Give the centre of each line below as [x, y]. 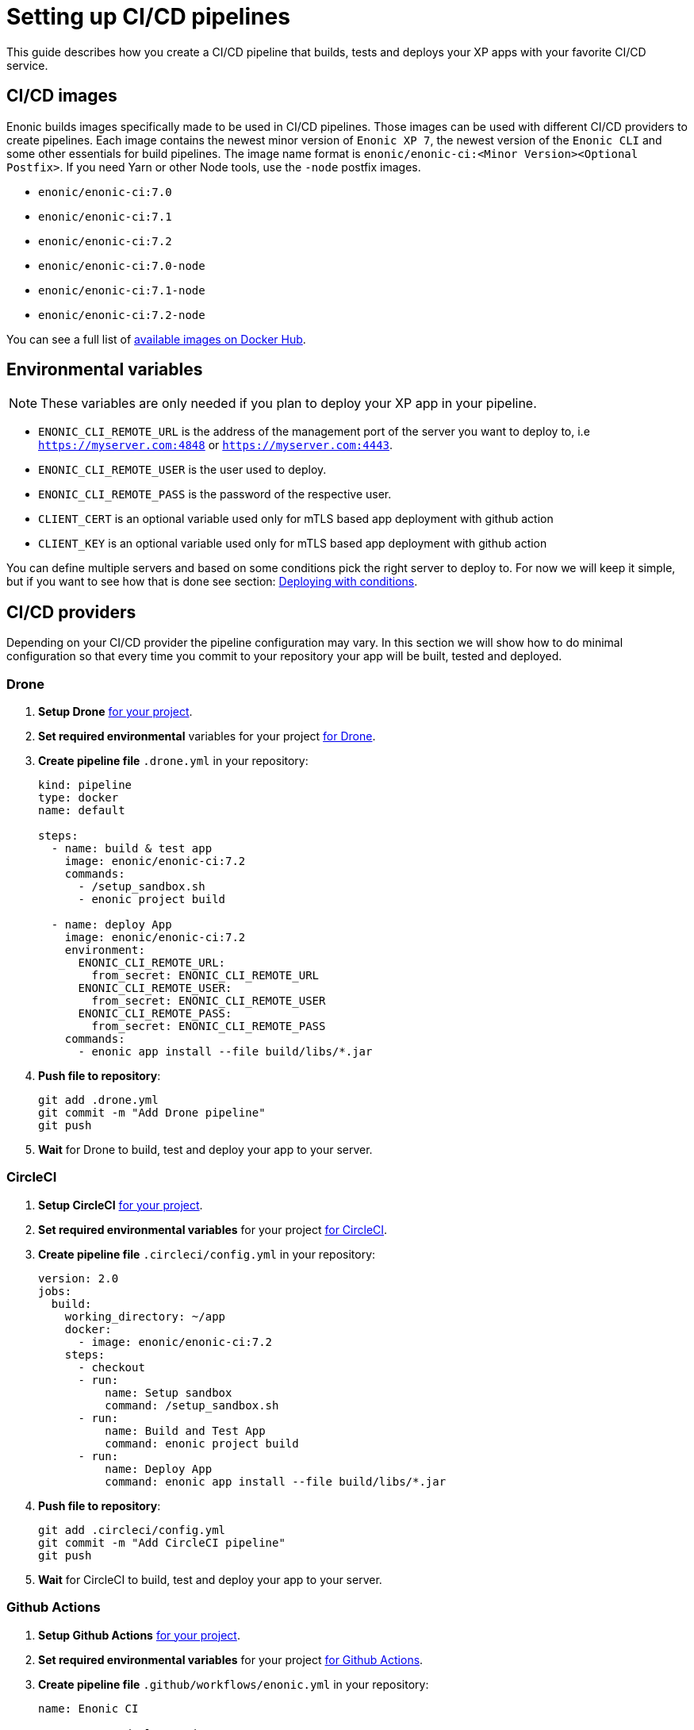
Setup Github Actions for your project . [139, 1635]
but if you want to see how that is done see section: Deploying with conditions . [212, 582]
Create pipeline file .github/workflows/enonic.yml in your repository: [234, 1684]
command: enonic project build [202, 1443]
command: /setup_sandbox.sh [192, 1405]
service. [27, 65]
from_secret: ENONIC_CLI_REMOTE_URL [205, 976]
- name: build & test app [132, 849]
